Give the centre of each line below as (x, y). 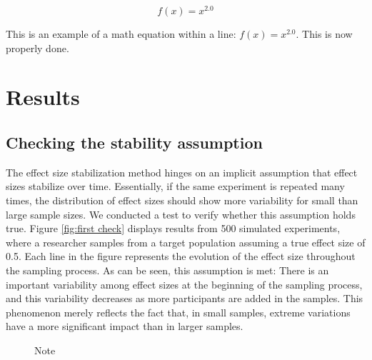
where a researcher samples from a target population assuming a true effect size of (186, 242)
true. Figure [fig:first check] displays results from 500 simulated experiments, (173, 228)
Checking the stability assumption (134, 142)
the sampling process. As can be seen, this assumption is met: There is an (167, 270)
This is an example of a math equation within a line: (121, 34)
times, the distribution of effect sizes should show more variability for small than (182, 200)
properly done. (37, 47)
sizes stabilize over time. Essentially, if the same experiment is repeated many (175, 186)
